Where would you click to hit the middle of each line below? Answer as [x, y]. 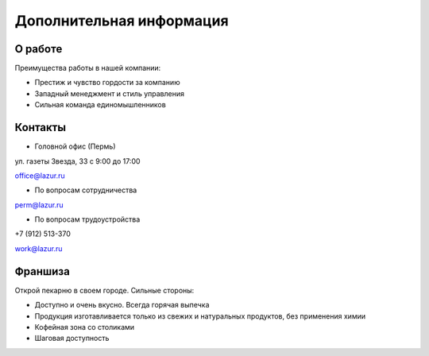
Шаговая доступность [72, 339]
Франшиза [43, 271]
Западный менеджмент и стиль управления [109, 93]
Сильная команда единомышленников [100, 105]
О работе [39, 49]
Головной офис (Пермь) [75, 146]
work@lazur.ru [39, 248]
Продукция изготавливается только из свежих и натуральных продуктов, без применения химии [200, 316]
